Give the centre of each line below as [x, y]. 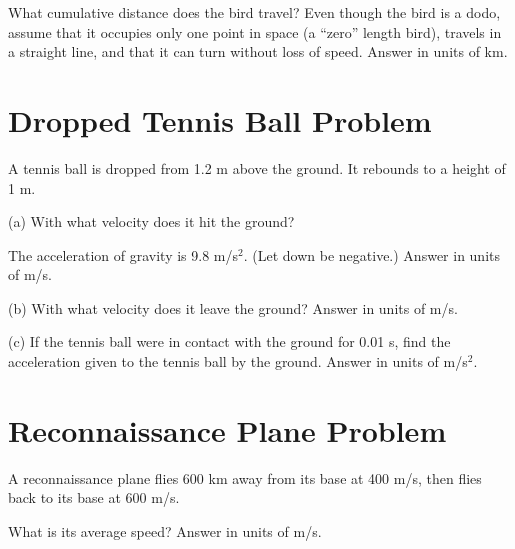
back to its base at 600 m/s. [94, 497]
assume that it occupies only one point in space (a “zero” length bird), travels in [255, 31]
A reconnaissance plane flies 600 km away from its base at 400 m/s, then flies [245, 477]
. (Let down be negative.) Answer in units [372, 254]
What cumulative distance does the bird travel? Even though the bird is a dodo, [254, 12]
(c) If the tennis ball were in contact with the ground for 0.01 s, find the [229, 341]
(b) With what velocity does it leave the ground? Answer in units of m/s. [233, 307]
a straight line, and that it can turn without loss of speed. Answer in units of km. [258, 51]
